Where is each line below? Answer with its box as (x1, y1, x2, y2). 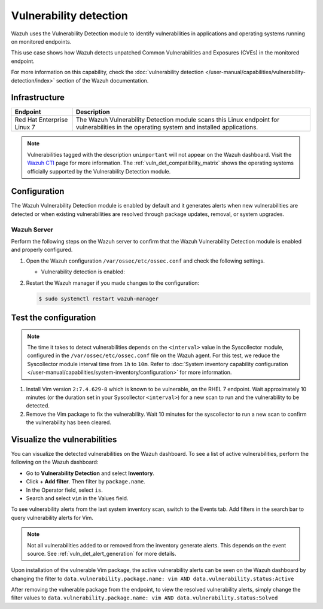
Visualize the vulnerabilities (11, 434, 117, 444)
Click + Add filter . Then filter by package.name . (26, 478, 146, 485)
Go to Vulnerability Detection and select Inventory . (26, 470, 155, 477)
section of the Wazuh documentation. (56, 77, 149, 84)
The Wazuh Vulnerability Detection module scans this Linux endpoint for (75, 115, 280, 124)
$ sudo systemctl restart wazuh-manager (38, 295, 159, 302)
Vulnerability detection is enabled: (41, 268, 125, 275)
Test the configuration (11, 312, 96, 322)
